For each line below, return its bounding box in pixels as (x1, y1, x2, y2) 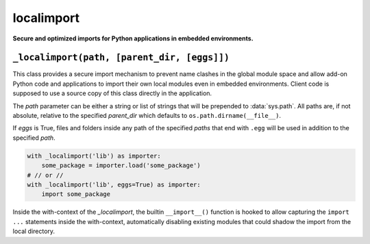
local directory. (12, 227, 55, 236)
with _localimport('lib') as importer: (27, 151, 161, 160)
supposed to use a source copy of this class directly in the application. (12, 89, 212, 97)
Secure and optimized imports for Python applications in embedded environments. (12, 34, 254, 42)
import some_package (41, 191, 111, 198)
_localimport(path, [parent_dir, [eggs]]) (12, 52, 230, 63)
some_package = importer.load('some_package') (41, 162, 201, 169)
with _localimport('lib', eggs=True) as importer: (27, 180, 201, 188)
